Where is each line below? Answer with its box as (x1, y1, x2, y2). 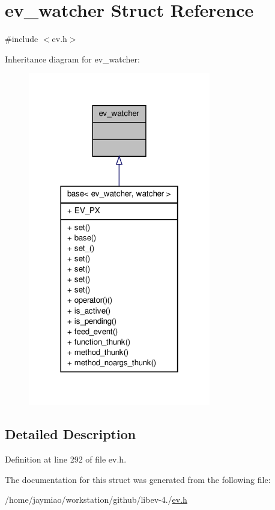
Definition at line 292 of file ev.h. (5, 453, 127, 466)
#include (5, 32, 38, 45)
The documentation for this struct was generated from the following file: (5, 473, 271, 485)
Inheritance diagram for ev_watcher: (5, 52, 140, 65)
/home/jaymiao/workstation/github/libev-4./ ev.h (5, 493, 187, 506)
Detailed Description (5, 425, 136, 443)
